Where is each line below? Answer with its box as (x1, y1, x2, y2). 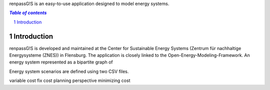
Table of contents (9, 10, 47, 16)
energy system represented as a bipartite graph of (9, 59, 113, 65)
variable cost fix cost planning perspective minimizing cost (9, 77, 130, 83)
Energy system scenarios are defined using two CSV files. (9, 68, 129, 74)
